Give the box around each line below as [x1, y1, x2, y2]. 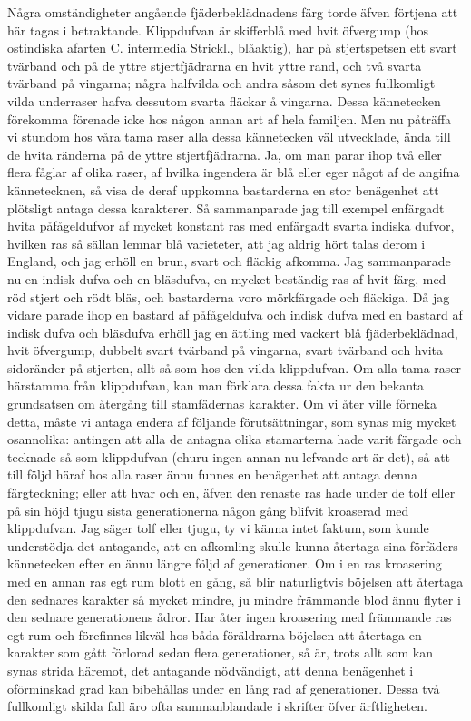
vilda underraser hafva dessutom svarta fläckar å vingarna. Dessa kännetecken [7, 91, 441, 110]
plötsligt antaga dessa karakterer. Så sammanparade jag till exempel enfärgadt [7, 198, 445, 217]
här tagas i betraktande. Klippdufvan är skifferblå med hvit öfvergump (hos [7, 20, 429, 39]
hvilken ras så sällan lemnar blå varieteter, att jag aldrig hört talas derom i [7, 233, 426, 252]
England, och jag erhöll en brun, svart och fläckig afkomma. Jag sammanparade [7, 252, 451, 271]
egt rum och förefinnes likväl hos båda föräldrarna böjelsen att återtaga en [7, 625, 422, 644]
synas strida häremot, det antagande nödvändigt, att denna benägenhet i [7, 660, 414, 679]
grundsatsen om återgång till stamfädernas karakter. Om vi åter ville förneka [7, 394, 437, 413]
